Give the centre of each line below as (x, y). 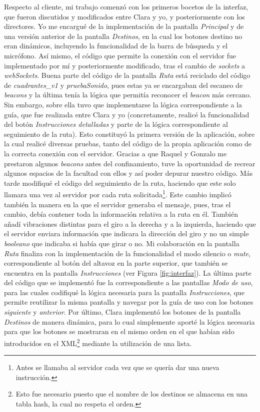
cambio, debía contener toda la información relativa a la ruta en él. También (121, 214)
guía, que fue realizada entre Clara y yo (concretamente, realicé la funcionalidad (127, 114)
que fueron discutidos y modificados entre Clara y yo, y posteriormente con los (124, 16)
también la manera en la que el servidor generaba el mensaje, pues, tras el (117, 204)
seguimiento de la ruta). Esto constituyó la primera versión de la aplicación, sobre (129, 134)
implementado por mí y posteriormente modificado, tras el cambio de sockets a (125, 65)
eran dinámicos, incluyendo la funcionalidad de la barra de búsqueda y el (116, 46)
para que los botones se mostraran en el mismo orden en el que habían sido (119, 331)
